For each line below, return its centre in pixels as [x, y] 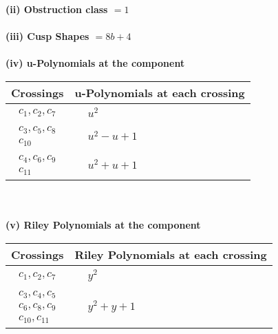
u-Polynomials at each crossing [160, 92]
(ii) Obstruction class [57, 9]
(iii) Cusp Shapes [47, 36]
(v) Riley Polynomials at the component [103, 225]
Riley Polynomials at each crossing [171, 254]
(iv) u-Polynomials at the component [95, 63]
